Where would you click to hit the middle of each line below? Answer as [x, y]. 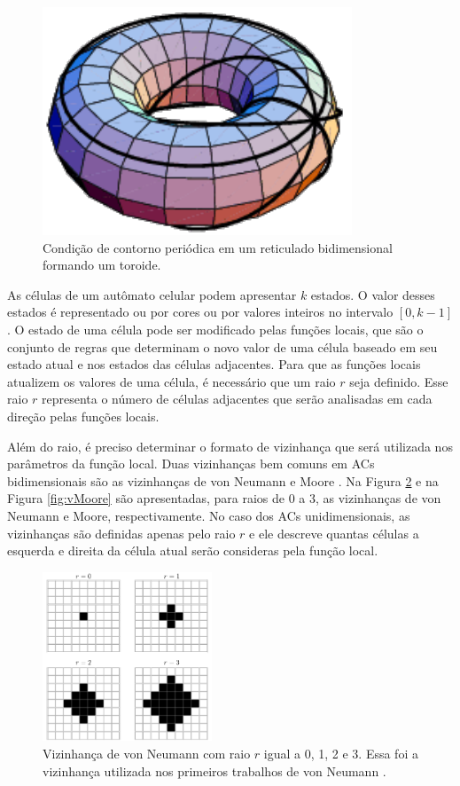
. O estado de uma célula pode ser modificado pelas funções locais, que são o [215, 329]
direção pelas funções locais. [83, 416]
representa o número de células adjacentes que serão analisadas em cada [237, 399]
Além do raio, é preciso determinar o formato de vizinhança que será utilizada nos [230, 446]
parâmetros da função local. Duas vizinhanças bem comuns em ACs [191, 464]
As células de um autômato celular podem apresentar [152, 294]
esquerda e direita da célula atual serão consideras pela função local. [193, 550]
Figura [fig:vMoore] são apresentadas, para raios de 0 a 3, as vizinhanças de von [224, 498]
